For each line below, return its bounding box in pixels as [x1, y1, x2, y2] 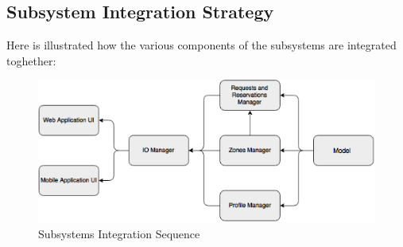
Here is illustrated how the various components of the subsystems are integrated [6, 37, 397, 53]
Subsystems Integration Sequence [38, 225, 200, 241]
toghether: [6, 52, 56, 69]
